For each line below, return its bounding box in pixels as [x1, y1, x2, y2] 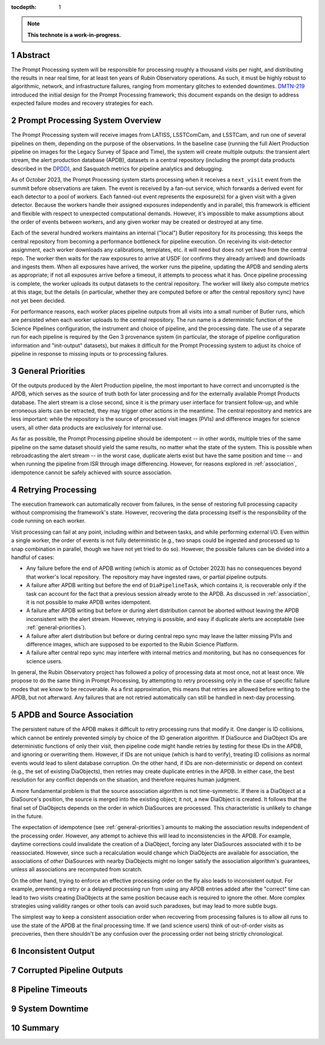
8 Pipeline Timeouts [11, 984, 88, 994]
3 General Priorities [11, 365, 85, 376]
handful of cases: [11, 554, 55, 561]
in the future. [11, 813, 43, 820]
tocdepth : [11, 4, 37, 10]
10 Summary [11, 1023, 60, 1033]
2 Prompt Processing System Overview [11, 115, 162, 126]
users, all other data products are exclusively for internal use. [11, 424, 163, 431]
